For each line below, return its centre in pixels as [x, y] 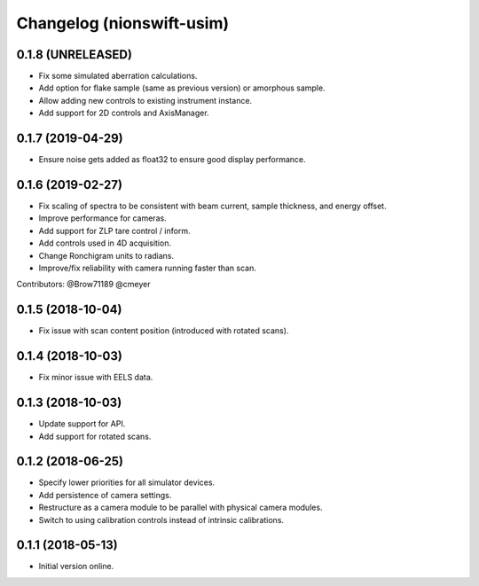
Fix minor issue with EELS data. [96, 378]
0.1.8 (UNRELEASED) [75, 55]
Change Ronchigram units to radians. [106, 255]
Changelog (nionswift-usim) [123, 23]
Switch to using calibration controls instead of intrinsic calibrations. [161, 520]
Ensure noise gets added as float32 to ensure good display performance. [172, 160]
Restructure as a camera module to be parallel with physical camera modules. [181, 508]
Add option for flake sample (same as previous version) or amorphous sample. [182, 88]
